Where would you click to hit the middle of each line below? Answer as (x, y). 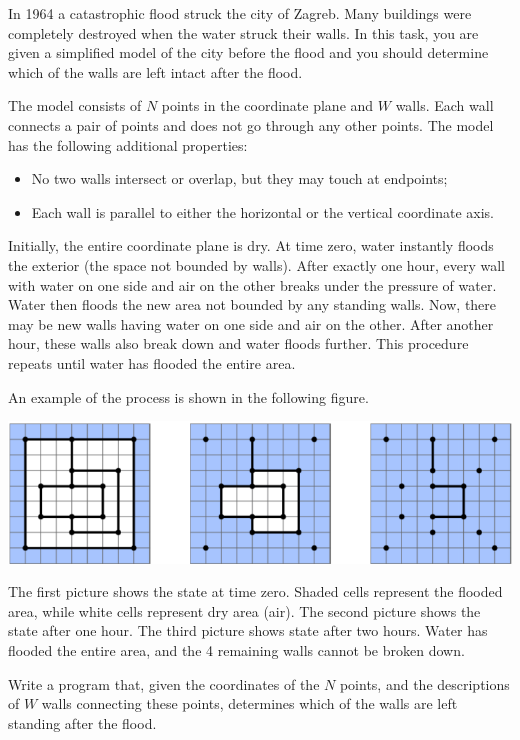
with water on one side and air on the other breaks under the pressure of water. (252, 284)
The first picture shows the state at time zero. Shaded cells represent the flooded (255, 591)
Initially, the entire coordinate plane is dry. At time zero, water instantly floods (251, 245)
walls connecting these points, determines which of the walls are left (249, 703)
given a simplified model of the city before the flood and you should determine (248, 52)
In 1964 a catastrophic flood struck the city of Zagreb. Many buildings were (240, 13)
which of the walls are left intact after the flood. (155, 71)
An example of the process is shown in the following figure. (188, 396)
